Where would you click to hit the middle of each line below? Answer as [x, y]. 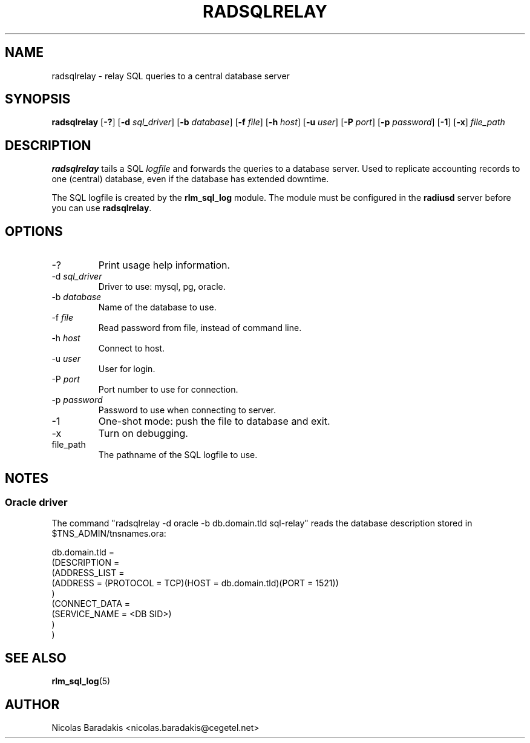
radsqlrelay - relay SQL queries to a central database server [171, 76]
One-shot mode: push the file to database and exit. [214, 421]
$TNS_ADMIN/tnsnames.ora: [109, 534]
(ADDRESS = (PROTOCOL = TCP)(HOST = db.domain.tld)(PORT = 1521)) [195, 583]
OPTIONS [34, 231]
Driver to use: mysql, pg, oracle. [162, 287]
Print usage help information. [164, 265]
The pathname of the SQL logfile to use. [178, 455]
